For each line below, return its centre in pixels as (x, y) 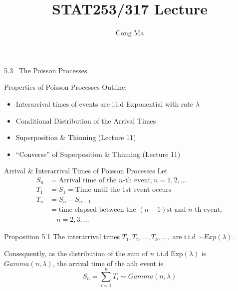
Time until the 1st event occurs (123, 190)
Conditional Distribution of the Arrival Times (86, 120)
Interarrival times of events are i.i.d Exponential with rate (105, 103)
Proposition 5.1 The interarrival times (62, 236)
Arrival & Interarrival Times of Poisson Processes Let (86, 171)
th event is (147, 263)
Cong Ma (130, 33)
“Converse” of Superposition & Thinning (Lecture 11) (98, 154)
